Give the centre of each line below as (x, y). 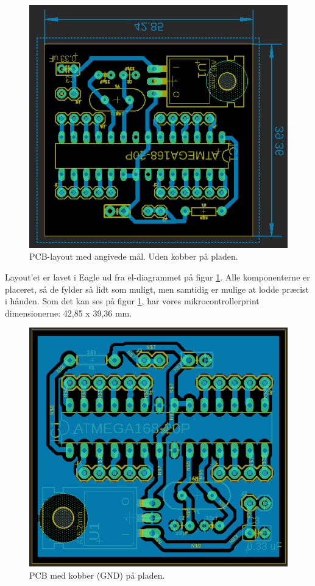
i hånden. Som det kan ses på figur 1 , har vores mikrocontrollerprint (132, 301)
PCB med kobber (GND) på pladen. (97, 575)
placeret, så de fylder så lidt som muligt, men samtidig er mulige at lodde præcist (157, 289)
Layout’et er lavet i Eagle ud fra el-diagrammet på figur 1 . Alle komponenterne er (157, 277)
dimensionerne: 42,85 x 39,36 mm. (69, 313)
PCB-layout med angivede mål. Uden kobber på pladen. (134, 256)
